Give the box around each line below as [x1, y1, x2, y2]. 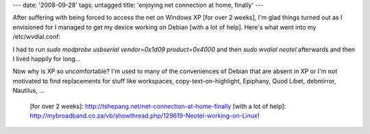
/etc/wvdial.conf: [12, 33, 61, 41]
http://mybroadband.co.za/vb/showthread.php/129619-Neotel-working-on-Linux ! [29, 111, 260, 120]
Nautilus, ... [12, 86, 45, 95]
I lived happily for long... [12, 55, 81, 63]
